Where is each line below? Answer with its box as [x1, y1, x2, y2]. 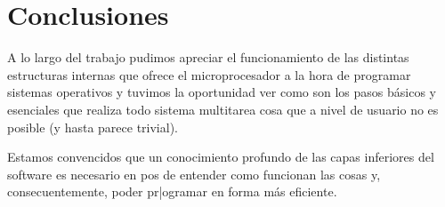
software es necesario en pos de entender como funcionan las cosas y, [7, 164, 381, 183]
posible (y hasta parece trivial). [7, 117, 178, 136]
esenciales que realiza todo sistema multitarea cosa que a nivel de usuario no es [7, 100, 439, 118]
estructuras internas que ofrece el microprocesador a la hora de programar [7, 65, 411, 84]
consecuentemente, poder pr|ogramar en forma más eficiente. [7, 182, 337, 201]
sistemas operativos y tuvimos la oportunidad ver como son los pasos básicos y [7, 83, 436, 101]
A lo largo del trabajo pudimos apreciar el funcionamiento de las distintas [7, 48, 409, 67]
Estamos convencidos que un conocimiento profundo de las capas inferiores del [7, 147, 434, 166]
